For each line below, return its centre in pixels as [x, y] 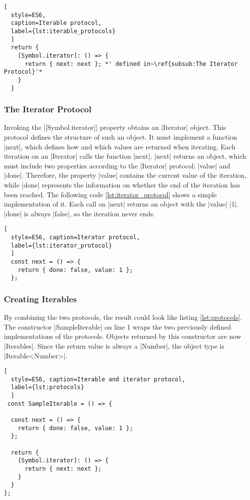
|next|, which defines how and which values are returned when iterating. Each [120, 146]
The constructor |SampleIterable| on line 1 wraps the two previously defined [117, 326]
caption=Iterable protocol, [56, 23]
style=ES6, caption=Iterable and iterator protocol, [98, 379]
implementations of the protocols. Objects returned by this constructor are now [123, 336]
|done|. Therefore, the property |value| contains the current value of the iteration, [125, 175]
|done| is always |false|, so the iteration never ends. [80, 213]
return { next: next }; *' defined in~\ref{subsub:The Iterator [131, 64]
